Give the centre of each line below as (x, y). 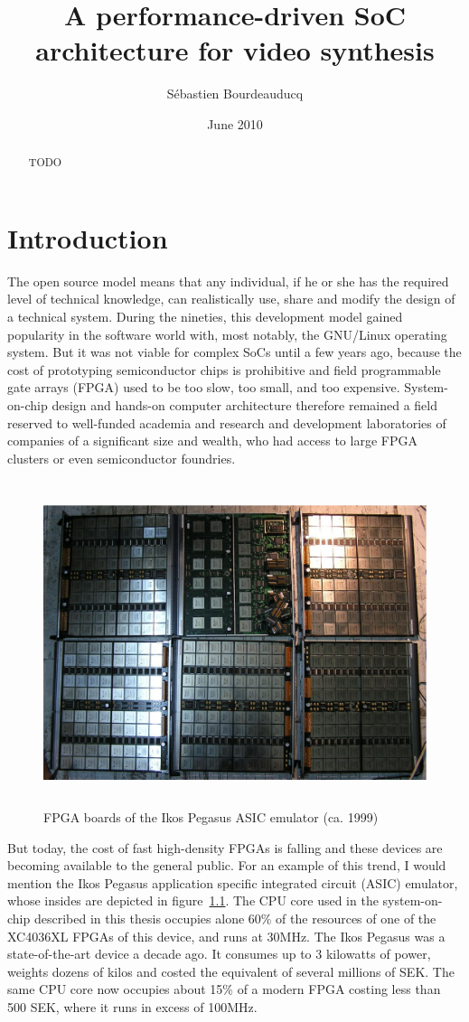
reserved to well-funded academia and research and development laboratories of (227, 422)
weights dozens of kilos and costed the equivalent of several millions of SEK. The (231, 971)
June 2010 (235, 123)
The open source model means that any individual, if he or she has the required (228, 281)
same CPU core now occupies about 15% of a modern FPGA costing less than (224, 989)
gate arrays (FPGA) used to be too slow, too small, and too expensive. (204, 387)
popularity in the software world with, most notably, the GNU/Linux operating (227, 334)
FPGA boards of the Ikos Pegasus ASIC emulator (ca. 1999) (211, 817)
